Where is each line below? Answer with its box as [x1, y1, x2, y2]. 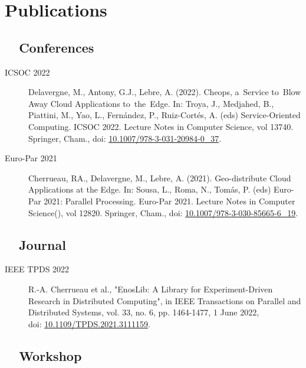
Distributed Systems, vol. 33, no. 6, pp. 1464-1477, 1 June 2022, [28, 306, 259, 318]
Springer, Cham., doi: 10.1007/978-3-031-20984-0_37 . [28, 132, 222, 144]
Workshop [19, 346, 82, 364]
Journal [19, 235, 66, 253]
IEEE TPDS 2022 [5, 263, 70, 275]
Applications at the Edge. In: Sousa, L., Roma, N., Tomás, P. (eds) [28, 183, 271, 196]
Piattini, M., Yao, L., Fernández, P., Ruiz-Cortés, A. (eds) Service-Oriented [28, 109, 301, 121]
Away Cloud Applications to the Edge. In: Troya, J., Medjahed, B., [28, 97, 274, 109]
